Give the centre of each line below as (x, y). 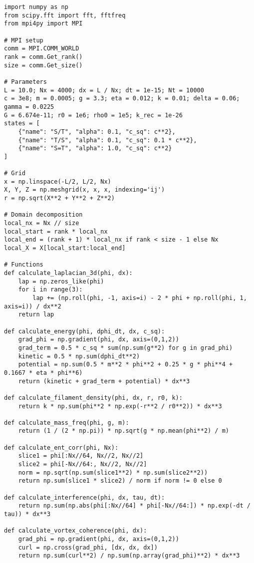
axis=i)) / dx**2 (33, 306)
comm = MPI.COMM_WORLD (42, 49)
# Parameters (25, 82)
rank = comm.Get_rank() (43, 57)
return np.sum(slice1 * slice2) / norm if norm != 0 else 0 (120, 481)
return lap (36, 315)
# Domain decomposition (43, 215)
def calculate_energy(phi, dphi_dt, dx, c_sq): (85, 331)
